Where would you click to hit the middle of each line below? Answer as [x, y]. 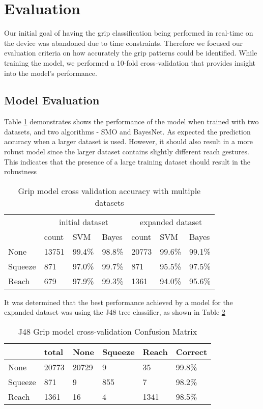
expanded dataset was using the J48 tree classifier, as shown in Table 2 [115, 312]
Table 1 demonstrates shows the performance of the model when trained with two [131, 121]
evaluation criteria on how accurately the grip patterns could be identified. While [131, 53]
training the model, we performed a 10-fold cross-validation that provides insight [130, 62]
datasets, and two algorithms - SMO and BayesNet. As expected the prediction [127, 131]
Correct [192, 352]
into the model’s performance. [51, 73]
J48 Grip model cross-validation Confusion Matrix [108, 332]
